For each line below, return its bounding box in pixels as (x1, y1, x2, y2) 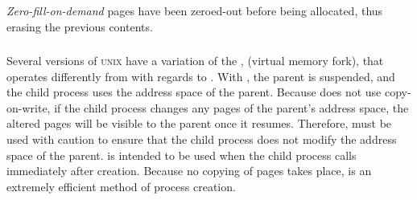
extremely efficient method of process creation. (6, 178, 236, 194)
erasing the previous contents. (6, 18, 153, 35)
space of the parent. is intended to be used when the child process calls (6, 146, 357, 163)
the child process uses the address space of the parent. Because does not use (6, 84, 382, 100)
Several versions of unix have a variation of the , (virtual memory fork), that (6, 52, 384, 69)
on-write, (6, 99, 51, 116)
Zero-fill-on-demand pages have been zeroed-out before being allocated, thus (6, 2, 383, 18)
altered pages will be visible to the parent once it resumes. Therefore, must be (6, 115, 392, 132)
